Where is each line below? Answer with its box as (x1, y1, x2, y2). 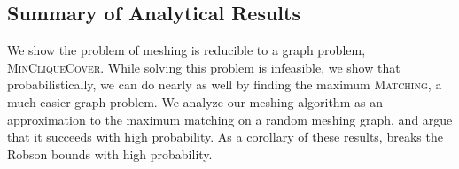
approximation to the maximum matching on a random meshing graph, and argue (7, 110, 453, 128)
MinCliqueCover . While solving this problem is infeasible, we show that (7, 58, 401, 76)
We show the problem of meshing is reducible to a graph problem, (7, 41, 366, 59)
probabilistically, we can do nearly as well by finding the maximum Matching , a (7, 75, 442, 94)
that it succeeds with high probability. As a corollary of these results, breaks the (7, 127, 443, 146)
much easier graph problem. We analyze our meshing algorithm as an (7, 92, 383, 111)
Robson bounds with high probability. (7, 144, 213, 163)
